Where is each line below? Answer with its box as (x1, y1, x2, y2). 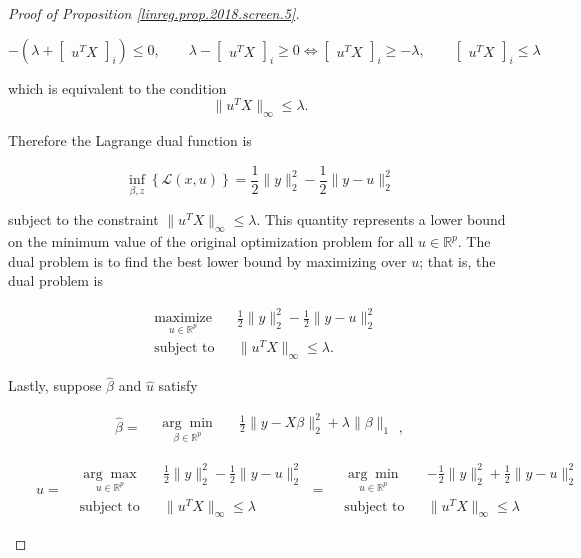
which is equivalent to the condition (8, 77, 227, 98)
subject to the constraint (8, 209, 159, 230)
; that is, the (419, 250, 496, 271)
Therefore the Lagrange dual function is (8, 130, 252, 151)
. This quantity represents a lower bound (256, 209, 506, 230)
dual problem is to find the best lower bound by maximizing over (8, 250, 407, 271)
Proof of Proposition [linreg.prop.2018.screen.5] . (8, 3, 300, 23)
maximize (154, 311, 213, 326)
